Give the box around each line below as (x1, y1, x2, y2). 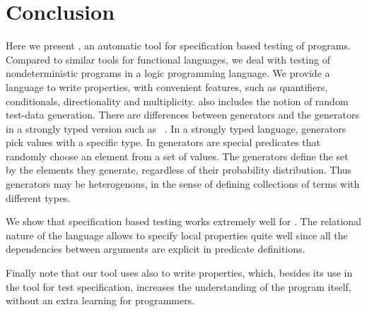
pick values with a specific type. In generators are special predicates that (6, 135, 321, 150)
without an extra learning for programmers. (6, 293, 195, 308)
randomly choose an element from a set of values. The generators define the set (6, 148, 349, 163)
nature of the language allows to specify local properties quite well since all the (6, 227, 348, 242)
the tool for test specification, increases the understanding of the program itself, (6, 279, 351, 294)
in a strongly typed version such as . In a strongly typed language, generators (6, 121, 346, 136)
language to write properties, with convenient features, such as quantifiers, (6, 79, 328, 94)
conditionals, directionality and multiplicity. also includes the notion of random (6, 93, 349, 108)
